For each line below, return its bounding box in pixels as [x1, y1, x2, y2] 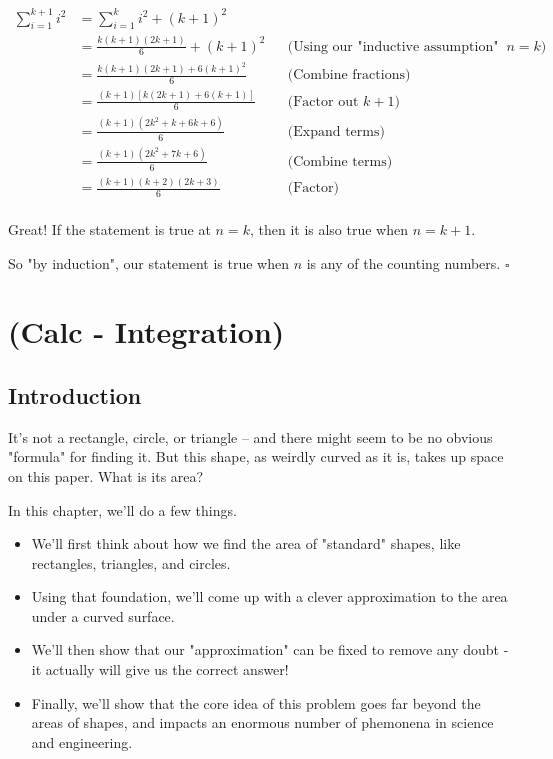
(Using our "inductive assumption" [287, 39, 499, 54]
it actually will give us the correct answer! [31, 659, 289, 680]
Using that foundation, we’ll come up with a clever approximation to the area [31, 586, 508, 607]
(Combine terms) [287, 154, 393, 169]
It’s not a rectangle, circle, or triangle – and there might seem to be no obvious [8, 426, 493, 447]
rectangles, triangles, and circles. [31, 552, 231, 573]
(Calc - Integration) [8, 311, 285, 352]
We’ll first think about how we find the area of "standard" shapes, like [31, 533, 461, 554]
